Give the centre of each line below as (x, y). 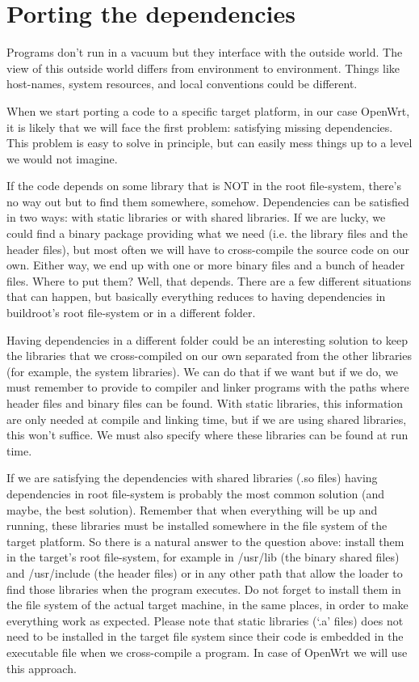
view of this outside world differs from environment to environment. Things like (203, 68)
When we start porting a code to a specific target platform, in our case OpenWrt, (208, 110)
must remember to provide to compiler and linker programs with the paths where (208, 387)
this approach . (42, 668)
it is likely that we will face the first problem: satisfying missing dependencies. (200, 127)
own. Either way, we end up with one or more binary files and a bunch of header (206, 265)
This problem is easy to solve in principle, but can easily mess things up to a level (209, 143)
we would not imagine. (62, 158)
